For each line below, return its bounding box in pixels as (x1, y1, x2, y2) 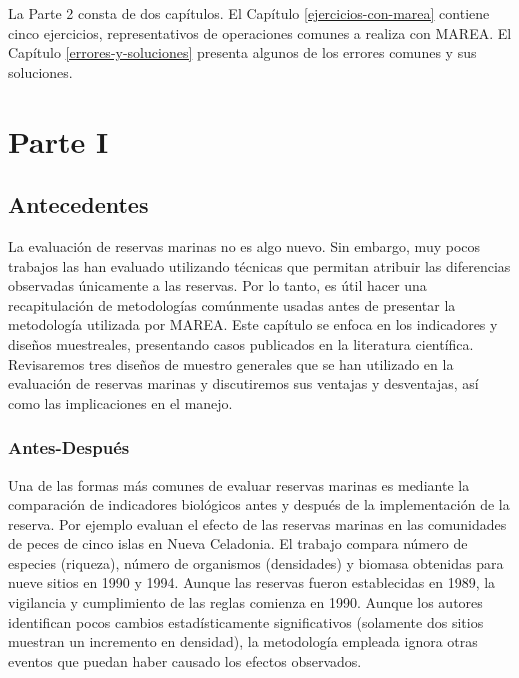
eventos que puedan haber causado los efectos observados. (8, 650, 362, 671)
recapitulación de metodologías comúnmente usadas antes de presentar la (8, 294, 456, 315)
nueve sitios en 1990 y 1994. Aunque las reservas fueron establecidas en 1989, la (8, 572, 496, 593)
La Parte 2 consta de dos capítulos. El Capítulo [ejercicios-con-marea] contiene (8, 3, 490, 23)
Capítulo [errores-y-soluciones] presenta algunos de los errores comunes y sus (8, 42, 477, 63)
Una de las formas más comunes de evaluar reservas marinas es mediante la (8, 474, 470, 495)
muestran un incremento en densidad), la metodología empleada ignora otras (8, 631, 478, 652)
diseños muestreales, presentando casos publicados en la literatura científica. (8, 333, 474, 354)
